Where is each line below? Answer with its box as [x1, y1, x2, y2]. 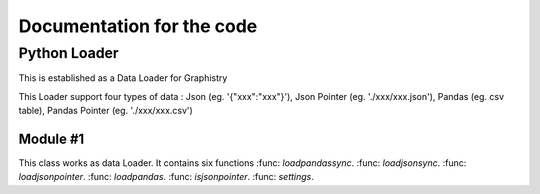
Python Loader [18, 44, 119, 62]
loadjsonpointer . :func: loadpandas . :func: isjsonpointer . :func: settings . [18, 171, 315, 183]
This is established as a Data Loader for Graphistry [18, 72, 228, 84]
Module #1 [18, 130, 85, 147]
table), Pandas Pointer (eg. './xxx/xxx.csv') [18, 105, 194, 117]
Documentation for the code [18, 15, 258, 37]
